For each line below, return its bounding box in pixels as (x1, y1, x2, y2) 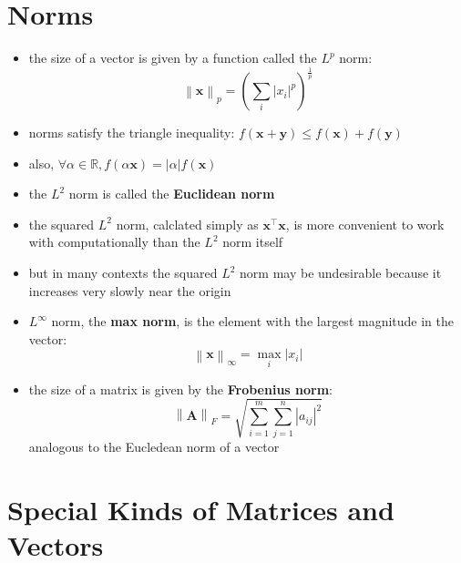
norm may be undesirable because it (240, 263, 442, 282)
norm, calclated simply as (116, 214, 259, 233)
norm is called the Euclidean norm (68, 184, 275, 203)
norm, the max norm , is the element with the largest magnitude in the (51, 312, 455, 331)
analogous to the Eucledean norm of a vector (28, 436, 280, 456)
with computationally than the (28, 232, 200, 251)
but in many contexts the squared (28, 263, 218, 282)
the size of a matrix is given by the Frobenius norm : (28, 379, 333, 398)
